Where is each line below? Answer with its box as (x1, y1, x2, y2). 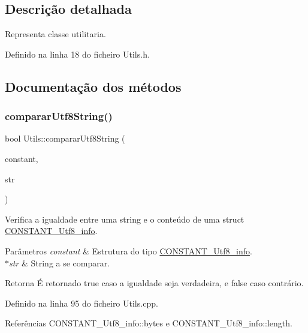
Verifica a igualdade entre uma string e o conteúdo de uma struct (5, 212, 244, 225)
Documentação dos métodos (5, 77, 182, 95)
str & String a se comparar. (9, 256, 110, 269)
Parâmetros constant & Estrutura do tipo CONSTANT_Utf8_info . (5, 244, 252, 257)
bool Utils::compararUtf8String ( (5, 132, 125, 145)
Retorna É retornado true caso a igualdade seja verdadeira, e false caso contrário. (5, 277, 304, 289)
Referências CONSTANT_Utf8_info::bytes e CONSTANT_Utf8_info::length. (5, 317, 292, 329)
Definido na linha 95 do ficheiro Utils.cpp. (5, 296, 158, 309)
